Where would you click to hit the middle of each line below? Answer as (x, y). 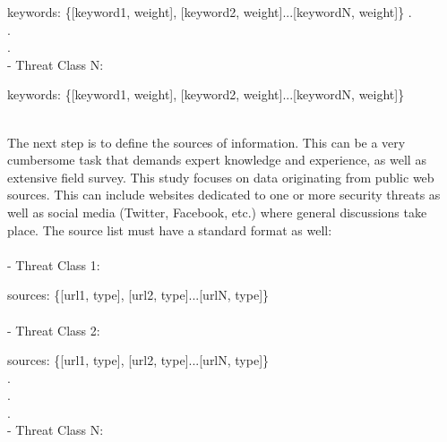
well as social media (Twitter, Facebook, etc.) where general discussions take (217, 212)
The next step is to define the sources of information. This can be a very (206, 142)
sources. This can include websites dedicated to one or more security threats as (224, 195)
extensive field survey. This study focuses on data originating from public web (221, 177)
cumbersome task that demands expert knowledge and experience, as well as (217, 160)
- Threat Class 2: (54, 330)
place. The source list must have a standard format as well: (170, 229)
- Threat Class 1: (54, 264)
